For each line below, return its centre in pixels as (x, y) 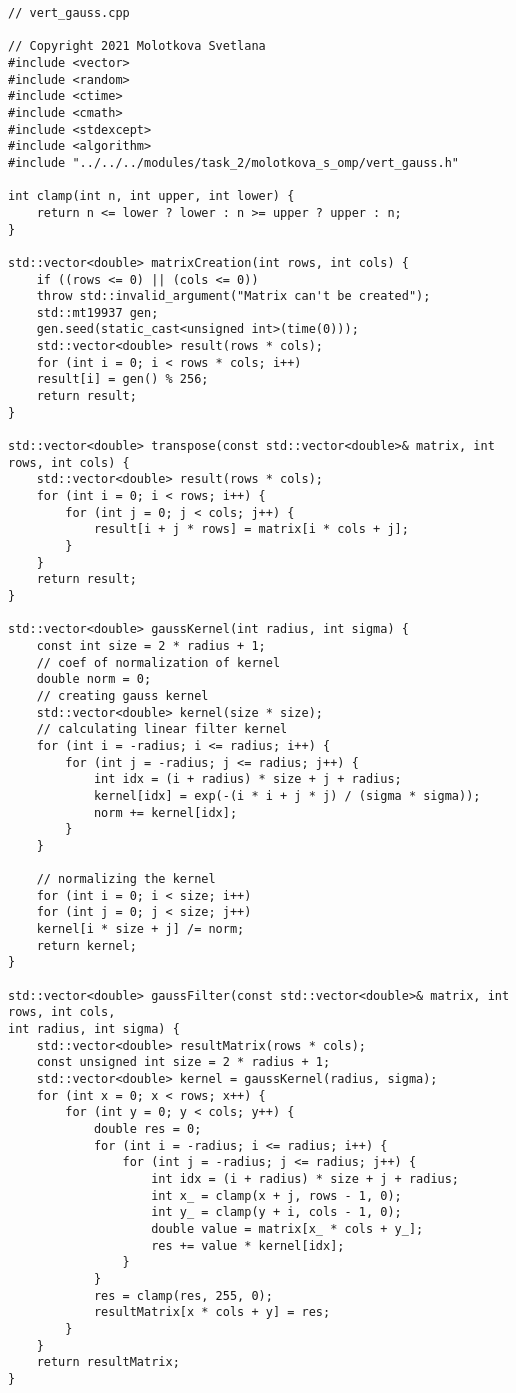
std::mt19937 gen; (97, 312)
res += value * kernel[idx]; (248, 1245)
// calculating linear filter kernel (162, 729)
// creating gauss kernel (122, 695)
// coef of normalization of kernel (158, 662)
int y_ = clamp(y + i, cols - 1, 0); (276, 1212)
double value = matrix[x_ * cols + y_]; (287, 1228)
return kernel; (86, 945)
